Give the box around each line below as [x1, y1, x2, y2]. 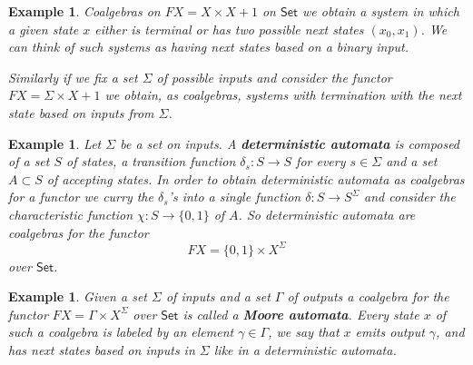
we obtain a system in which [302, 2, 459, 20]
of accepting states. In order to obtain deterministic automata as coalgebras [46, 169, 465, 188]
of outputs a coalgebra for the [287, 287, 449, 306]
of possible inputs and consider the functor [156, 67, 392, 86]
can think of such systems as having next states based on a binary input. [8, 37, 409, 56]
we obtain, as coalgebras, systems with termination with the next [104, 85, 462, 104]
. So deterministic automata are [238, 204, 416, 223]
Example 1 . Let [8, 133, 102, 153]
